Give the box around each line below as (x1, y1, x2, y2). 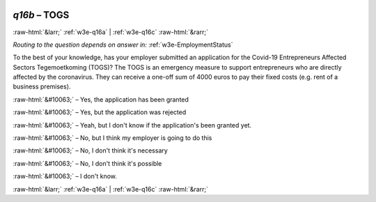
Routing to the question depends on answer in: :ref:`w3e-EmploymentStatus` (13, 40, 233, 49)
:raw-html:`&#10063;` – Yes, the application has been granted (13, 95, 189, 104)
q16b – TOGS (13, 9, 70, 21)
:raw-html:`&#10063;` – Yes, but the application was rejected (13, 108, 187, 116)
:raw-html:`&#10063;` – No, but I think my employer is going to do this (13, 134, 212, 142)
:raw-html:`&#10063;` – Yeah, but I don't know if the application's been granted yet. (13, 121, 252, 129)
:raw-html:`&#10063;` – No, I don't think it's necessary (13, 146, 169, 155)
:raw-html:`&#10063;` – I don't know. (13, 172, 118, 180)
